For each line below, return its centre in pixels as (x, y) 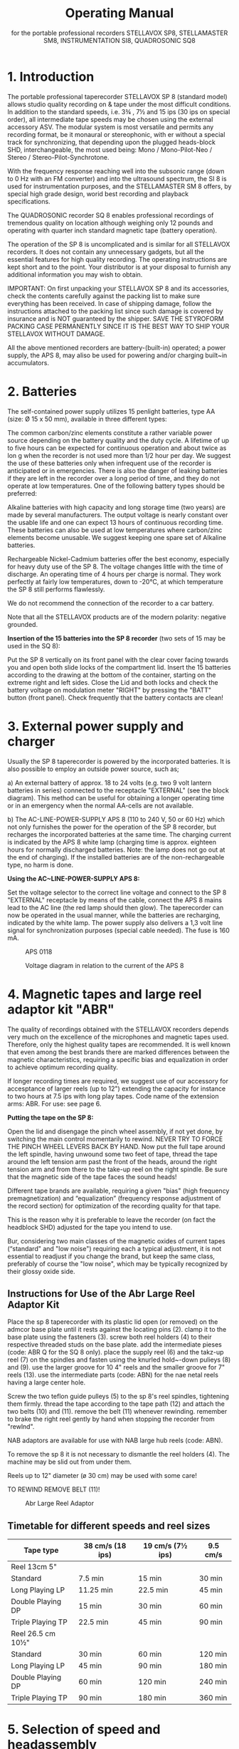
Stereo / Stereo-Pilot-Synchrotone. (58, 157)
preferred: (22, 493)
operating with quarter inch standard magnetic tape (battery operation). (112, 230)
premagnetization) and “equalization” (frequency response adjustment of (115, 1198)
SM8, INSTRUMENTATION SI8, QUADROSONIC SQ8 (119, 40)
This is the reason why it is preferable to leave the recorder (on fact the (112, 1219)
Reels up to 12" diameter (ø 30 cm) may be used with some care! (102, 1476)
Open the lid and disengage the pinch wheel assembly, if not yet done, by (115, 1131)
